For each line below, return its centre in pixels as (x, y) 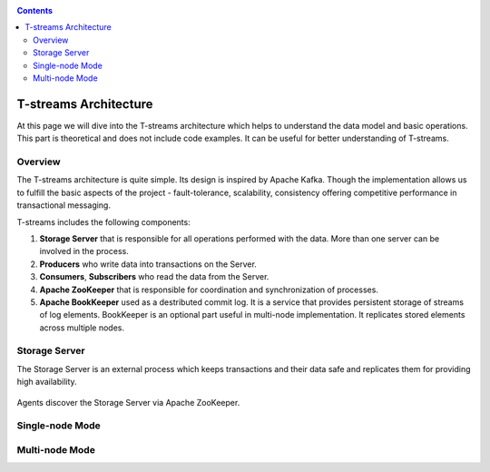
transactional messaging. (64, 205)
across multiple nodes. (82, 328)
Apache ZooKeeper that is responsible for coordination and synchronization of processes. (209, 290)
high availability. (47, 382)
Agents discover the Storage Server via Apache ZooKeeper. (128, 402)
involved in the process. (84, 251)
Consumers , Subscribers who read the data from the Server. (154, 277)
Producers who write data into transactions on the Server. (148, 264)
